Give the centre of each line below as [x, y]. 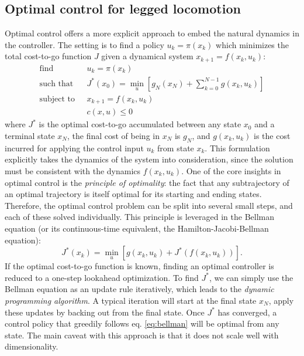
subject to [57, 99]
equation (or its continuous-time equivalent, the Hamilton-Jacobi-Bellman [137, 228]
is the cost [272, 136]
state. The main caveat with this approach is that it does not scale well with [142, 335]
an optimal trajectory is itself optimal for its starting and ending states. [133, 194]
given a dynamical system [147, 56]
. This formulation [237, 148]
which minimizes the [252, 44]
